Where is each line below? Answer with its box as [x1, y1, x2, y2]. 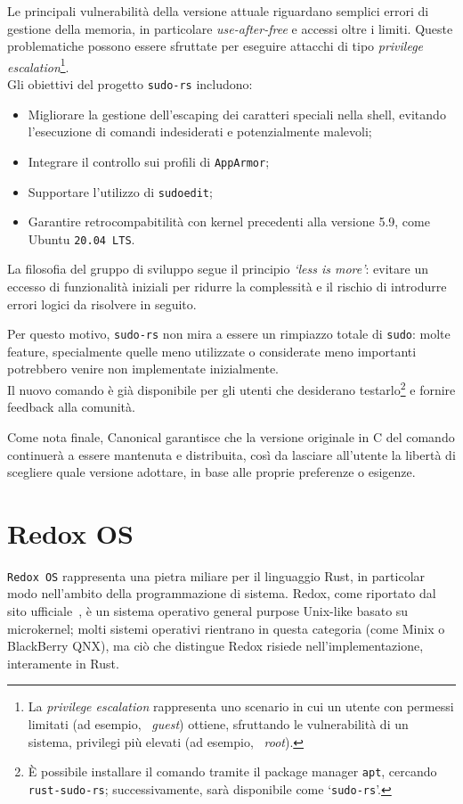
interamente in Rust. [7, 653, 119, 672]
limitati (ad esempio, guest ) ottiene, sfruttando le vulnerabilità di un [28, 715, 409, 734]
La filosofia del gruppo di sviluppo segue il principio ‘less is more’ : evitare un [7, 259, 428, 278]
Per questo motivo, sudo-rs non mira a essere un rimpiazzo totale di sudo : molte [7, 324, 451, 343]
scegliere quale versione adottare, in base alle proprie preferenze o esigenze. [7, 463, 416, 481]
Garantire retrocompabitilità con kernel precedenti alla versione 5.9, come [28, 212, 430, 231]
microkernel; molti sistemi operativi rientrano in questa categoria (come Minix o [7, 619, 445, 637]
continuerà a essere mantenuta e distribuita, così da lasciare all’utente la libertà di [7, 445, 456, 464]
